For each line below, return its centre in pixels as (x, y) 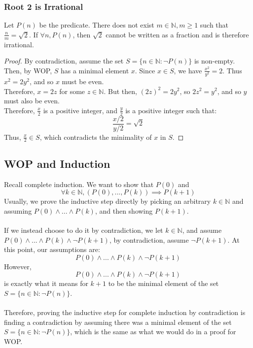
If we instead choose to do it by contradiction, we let (84, 230)
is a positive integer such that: (171, 110)
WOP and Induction (57, 163)
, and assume (202, 230)
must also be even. (32, 101)
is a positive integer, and (80, 110)
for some (72, 91)
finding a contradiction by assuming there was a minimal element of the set (118, 322)
